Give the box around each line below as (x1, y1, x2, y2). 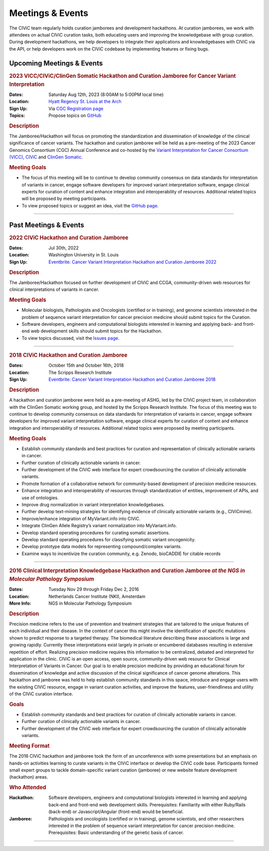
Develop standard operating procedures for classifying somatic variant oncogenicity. (21, 536, 196, 542)
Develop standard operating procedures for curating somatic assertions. (21, 530, 170, 536)
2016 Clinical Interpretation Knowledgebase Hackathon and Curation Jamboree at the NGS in (9, 567, 245, 574)
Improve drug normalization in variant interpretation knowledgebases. (21, 501, 165, 507)
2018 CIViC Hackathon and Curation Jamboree (9, 352, 128, 359)
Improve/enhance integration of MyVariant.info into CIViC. (21, 515, 141, 522)
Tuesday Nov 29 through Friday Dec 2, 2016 (48, 586, 139, 592)
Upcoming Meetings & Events (9, 59, 103, 67)
